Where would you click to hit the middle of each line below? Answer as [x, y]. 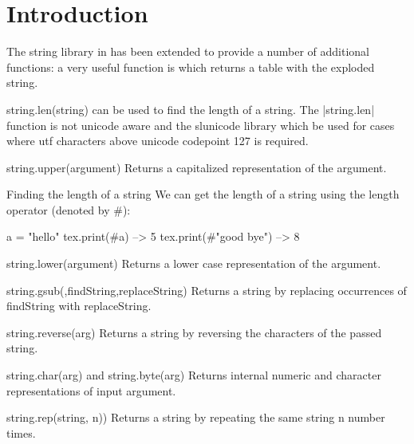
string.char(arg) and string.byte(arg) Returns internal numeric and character [194, 375]
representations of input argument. [91, 390]
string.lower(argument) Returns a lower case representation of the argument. [194, 263]
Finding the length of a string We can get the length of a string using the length [203, 194]
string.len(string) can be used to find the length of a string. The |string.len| [191, 109]
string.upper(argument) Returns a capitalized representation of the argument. [197, 167]
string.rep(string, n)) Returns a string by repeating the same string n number [196, 417]
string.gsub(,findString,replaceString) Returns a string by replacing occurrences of [207, 290]
